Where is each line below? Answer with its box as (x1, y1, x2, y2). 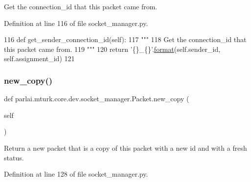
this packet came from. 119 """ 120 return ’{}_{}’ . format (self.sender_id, (4, 44, 221, 54)
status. (4, 152, 24, 162)
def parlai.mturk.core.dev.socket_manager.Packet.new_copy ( (4, 93, 189, 104)
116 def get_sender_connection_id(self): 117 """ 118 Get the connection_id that (4, 34, 247, 45)
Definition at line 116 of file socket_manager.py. (4, 18, 148, 28)
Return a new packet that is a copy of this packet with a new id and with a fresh (4, 142, 247, 153)
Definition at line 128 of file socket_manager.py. (4, 169, 148, 179)
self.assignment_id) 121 (4, 53, 75, 64)
